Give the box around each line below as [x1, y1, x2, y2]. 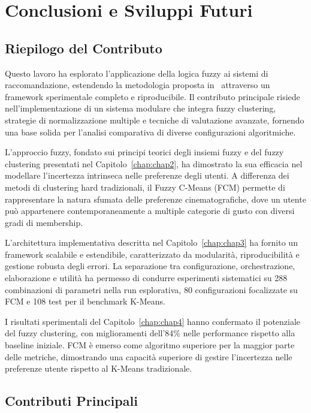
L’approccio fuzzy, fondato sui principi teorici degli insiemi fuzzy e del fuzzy [5, 146, 284, 158]
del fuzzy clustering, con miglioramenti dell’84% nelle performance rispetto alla [5, 327, 295, 339]
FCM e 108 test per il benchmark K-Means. [5, 295, 165, 308]
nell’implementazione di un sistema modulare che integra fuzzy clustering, [5, 102, 276, 114]
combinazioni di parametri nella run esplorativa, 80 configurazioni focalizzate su [5, 283, 298, 296]
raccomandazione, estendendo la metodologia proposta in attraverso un [5, 79, 270, 91]
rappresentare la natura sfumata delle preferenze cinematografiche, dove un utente [5, 192, 306, 205]
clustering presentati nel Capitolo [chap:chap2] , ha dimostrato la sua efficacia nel [5, 157, 303, 170]
